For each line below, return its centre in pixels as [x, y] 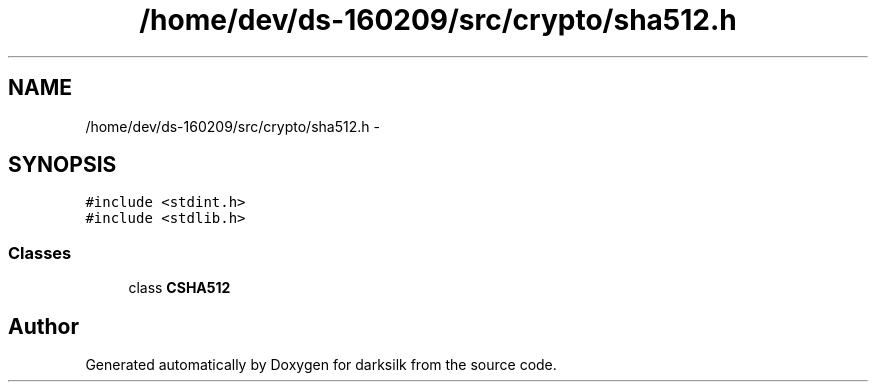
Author [43, 326]
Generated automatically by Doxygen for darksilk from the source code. [321, 365]
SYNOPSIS [62, 165]
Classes [40, 252]
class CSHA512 [179, 288]
